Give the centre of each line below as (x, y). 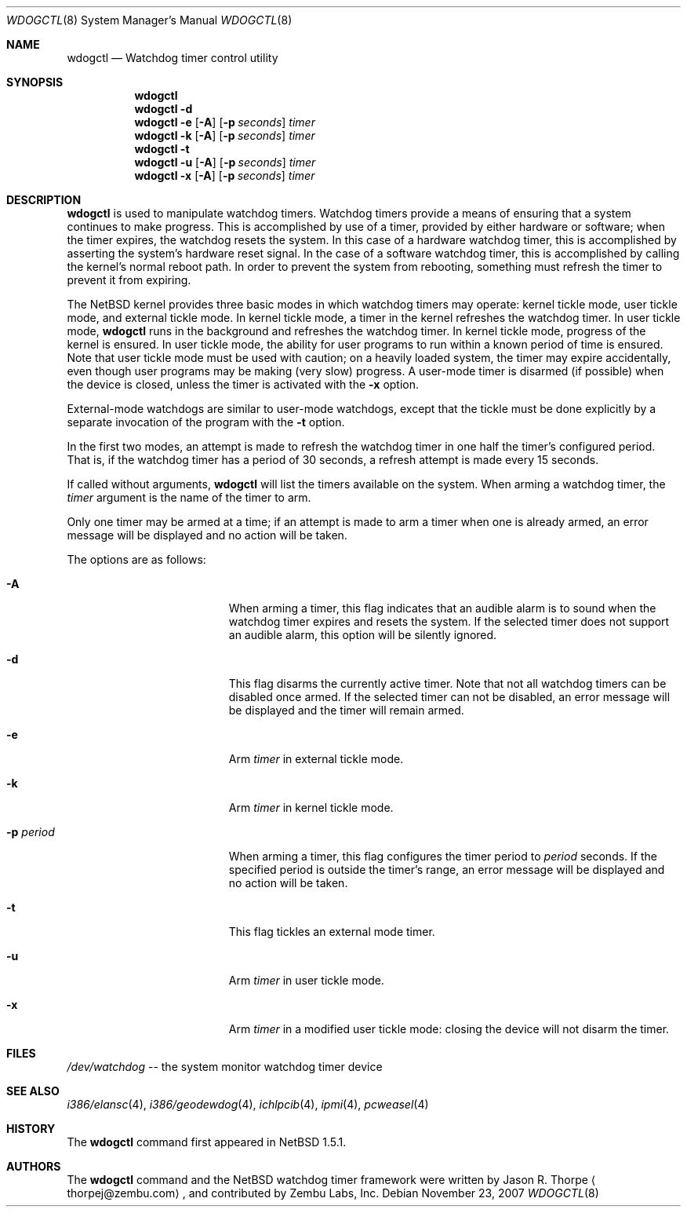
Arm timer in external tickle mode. (316, 759)
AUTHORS (34, 1166)
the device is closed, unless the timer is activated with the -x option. (243, 384)
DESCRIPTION (44, 200)
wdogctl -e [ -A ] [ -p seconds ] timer (225, 122)
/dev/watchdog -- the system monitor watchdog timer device (225, 1067)
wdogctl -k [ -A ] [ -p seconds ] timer (225, 135)
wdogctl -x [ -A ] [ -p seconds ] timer (225, 175)
